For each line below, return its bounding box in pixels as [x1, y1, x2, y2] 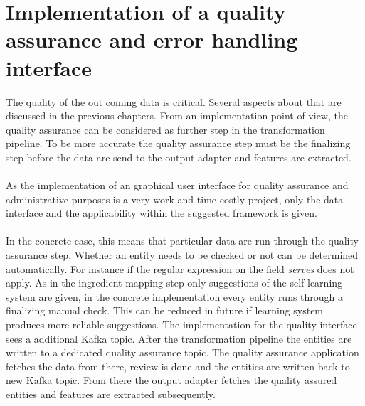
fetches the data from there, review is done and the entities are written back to [6, 358, 350, 373]
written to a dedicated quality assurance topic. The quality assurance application [6, 345, 359, 360]
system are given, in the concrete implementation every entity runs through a [6, 289, 344, 304]
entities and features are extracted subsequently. [6, 386, 216, 401]
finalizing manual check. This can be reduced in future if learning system [6, 303, 324, 318]
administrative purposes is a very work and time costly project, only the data [6, 191, 344, 206]
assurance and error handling [6, 25, 298, 54]
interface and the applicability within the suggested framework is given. [6, 205, 317, 220]
